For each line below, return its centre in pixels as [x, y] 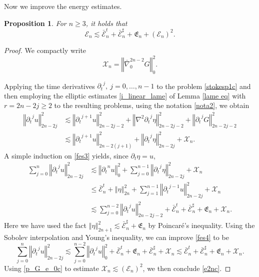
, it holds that [106, 23]
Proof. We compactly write [45, 50]
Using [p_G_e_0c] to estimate [52, 268]
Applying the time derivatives [49, 86]
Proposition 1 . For [35, 23]
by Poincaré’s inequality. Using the [201, 225]
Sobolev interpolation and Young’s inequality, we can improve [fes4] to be [116, 237]
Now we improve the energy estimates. [63, 6]
